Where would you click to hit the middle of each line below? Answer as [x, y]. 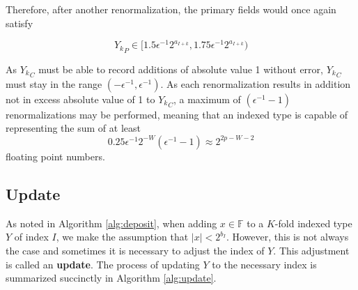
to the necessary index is [264, 264]
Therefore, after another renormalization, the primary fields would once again [171, 9]
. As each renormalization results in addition [256, 83]
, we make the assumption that [122, 237]
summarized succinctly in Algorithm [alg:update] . [111, 278]
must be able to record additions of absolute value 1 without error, [181, 69]
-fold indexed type [313, 223]
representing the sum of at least [73, 128]
